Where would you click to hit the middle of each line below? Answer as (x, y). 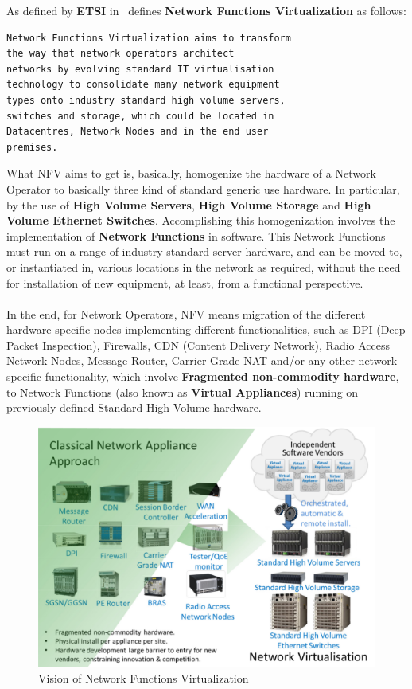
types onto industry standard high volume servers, (146, 100)
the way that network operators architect (120, 54)
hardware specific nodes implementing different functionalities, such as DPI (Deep (206, 329)
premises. (32, 147)
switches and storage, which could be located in (140, 116)
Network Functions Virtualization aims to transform (149, 38)
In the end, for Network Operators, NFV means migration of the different (186, 313)
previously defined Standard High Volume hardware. (134, 407)
